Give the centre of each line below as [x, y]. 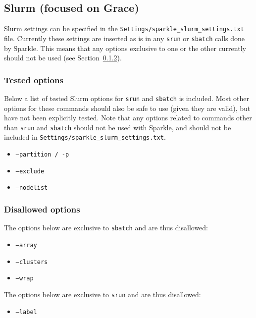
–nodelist [32, 188]
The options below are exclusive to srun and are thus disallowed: [102, 294]
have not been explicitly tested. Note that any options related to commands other [128, 118]
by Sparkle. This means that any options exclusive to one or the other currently [125, 48]
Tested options [34, 79]
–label [26, 312]
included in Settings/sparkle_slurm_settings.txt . [85, 137]
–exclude [30, 171]
